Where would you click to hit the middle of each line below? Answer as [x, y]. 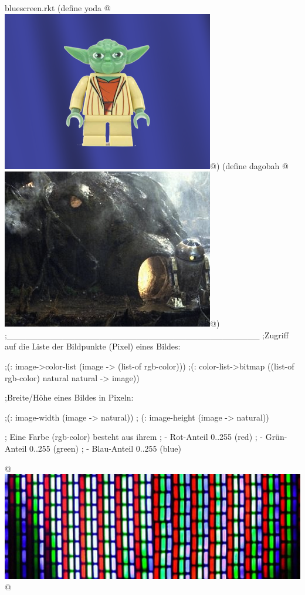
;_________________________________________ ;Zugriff [147, 335]
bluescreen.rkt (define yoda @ [58, 8]
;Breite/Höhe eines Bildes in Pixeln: [69, 397]
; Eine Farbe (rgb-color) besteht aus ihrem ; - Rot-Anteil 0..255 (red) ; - [134, 437]
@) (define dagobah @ [249, 165]
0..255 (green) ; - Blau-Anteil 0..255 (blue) [105, 448]
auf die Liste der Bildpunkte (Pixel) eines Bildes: [93, 346]
